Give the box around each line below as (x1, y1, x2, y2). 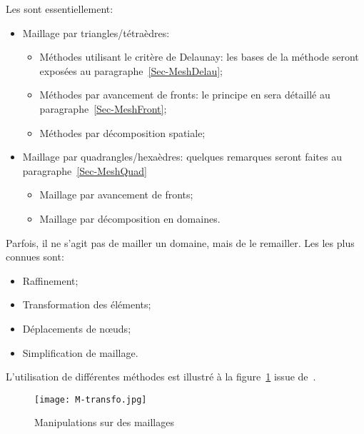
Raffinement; (22, 273, 79, 288)
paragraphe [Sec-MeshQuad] (22, 163, 147, 178)
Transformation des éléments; (22, 297, 151, 312)
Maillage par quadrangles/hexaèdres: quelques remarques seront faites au (22, 149, 342, 164)
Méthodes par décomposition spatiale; (39, 125, 206, 140)
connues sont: (6, 249, 64, 264)
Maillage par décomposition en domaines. (39, 211, 221, 226)
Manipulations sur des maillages (34, 415, 174, 430)
